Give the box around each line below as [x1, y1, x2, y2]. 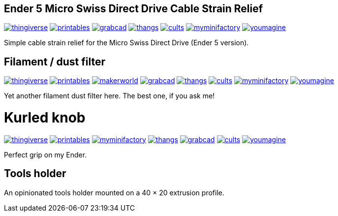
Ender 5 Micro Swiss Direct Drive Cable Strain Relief [4, 2, 263, 15]
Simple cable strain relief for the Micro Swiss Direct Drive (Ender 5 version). [4, 38, 249, 47]
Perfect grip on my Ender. [4, 150, 87, 159]
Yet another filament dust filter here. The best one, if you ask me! [4, 92, 215, 100]
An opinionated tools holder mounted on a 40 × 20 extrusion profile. [4, 188, 224, 197]
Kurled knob [4, 109, 86, 126]
